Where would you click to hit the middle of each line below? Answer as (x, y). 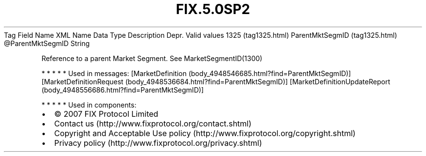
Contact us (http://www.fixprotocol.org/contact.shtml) (153, 123)
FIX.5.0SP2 (213, 9)
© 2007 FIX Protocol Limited (106, 114)
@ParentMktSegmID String (47, 43)
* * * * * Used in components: (89, 105)
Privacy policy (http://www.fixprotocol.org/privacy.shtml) (158, 143)
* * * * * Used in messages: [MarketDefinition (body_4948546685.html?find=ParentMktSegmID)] (196, 73)
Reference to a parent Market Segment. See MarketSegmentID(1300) (152, 58)
